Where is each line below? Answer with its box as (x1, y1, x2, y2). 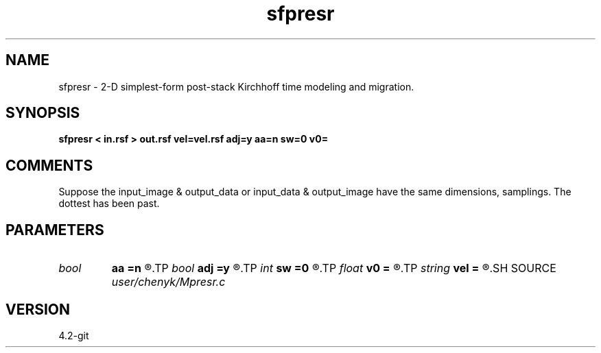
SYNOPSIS (5, 104, 80, 122)
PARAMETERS (5, 221, 104, 239)
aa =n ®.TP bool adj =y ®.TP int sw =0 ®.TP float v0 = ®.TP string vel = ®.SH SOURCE (111, 261, 556, 276)
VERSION (5, 300, 71, 318)
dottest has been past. (58, 197, 160, 210)
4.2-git (58, 329, 89, 341)
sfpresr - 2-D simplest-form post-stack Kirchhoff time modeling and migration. (58, 80, 414, 93)
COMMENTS (5, 156, 93, 174)
